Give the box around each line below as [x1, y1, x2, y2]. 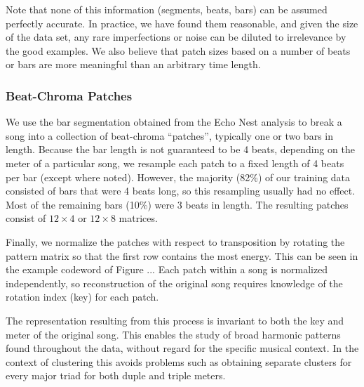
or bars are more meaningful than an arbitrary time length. [6, 57, 261, 72]
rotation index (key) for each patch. [6, 289, 159, 304]
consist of [6, 211, 46, 225]
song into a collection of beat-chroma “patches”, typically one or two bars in [6, 128, 333, 143]
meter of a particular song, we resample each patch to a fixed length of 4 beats [6, 155, 344, 170]
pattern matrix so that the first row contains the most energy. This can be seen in [6, 248, 358, 263]
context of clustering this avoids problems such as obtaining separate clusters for [6, 354, 352, 369]
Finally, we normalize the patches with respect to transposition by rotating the [6, 234, 345, 249]
